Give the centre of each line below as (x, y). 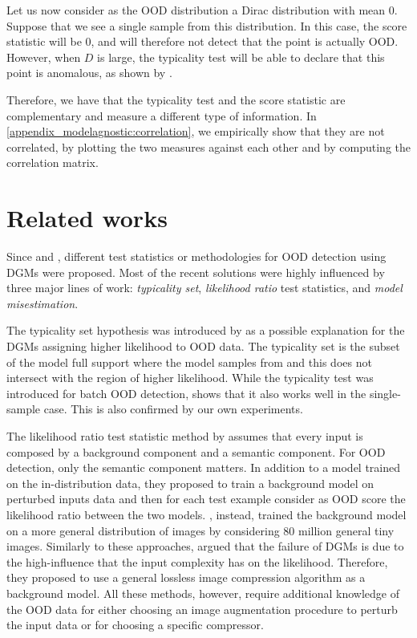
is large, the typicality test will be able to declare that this (241, 57)
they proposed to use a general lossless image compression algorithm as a (186, 577)
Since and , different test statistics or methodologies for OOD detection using (196, 256)
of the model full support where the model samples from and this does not (189, 362)
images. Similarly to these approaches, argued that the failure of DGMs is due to (205, 546)
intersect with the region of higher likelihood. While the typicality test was (190, 378)
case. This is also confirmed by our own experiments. (173, 409)
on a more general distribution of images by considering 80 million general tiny (200, 530)
